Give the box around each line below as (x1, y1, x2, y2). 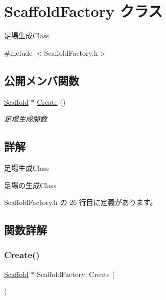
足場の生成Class (4, 179, 57, 190)
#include (4, 47, 33, 58)
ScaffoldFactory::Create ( (37, 268, 115, 279)
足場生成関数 (4, 113, 47, 124)
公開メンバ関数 (4, 72, 79, 88)
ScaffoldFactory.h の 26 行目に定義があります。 (4, 197, 157, 207)
